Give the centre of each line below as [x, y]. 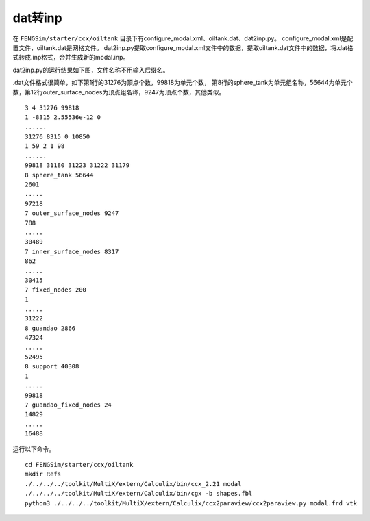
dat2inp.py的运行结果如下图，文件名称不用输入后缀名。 [91, 70]
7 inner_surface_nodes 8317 [72, 251]
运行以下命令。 [34, 449]
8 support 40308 [52, 367]
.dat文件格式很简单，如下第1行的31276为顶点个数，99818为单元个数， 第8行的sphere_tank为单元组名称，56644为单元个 [183, 83]
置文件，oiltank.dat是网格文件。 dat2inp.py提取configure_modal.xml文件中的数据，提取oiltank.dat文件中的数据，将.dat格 [183, 47]
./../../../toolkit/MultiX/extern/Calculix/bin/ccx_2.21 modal [133, 484]
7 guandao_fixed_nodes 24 [69, 405]
